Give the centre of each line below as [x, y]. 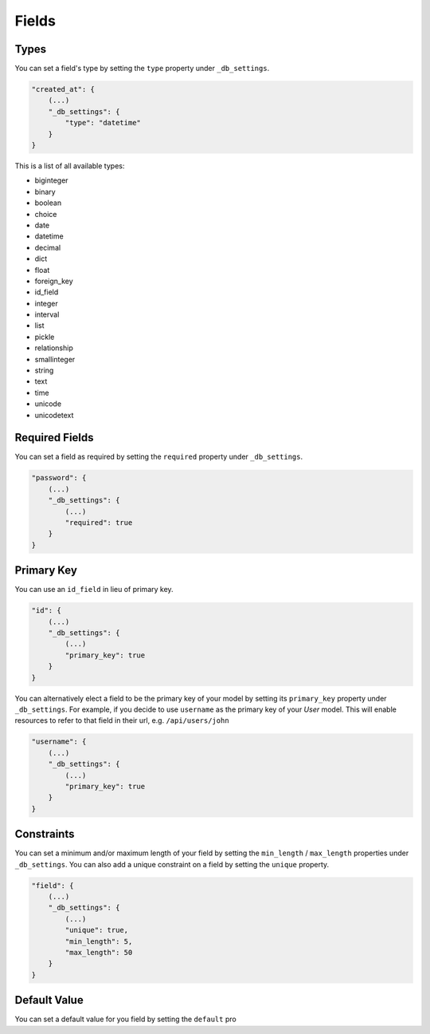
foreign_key [54, 281]
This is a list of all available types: [70, 166]
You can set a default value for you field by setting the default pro [125, 1019]
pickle [45, 337]
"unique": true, [97, 930]
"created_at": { [63, 89]
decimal [48, 247]
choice [46, 214]
